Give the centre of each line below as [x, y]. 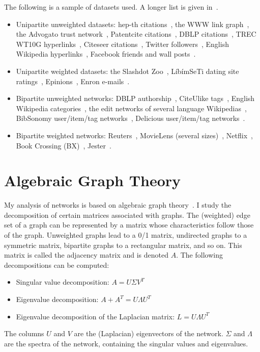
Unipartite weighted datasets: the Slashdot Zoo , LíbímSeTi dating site [127, 71]
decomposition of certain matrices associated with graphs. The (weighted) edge [127, 215]
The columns [24, 333]
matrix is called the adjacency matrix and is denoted [86, 255]
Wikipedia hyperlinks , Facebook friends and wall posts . [106, 54]
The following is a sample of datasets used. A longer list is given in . [111, 7]
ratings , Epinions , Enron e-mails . [73, 81]
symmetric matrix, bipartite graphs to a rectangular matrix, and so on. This [123, 245]
